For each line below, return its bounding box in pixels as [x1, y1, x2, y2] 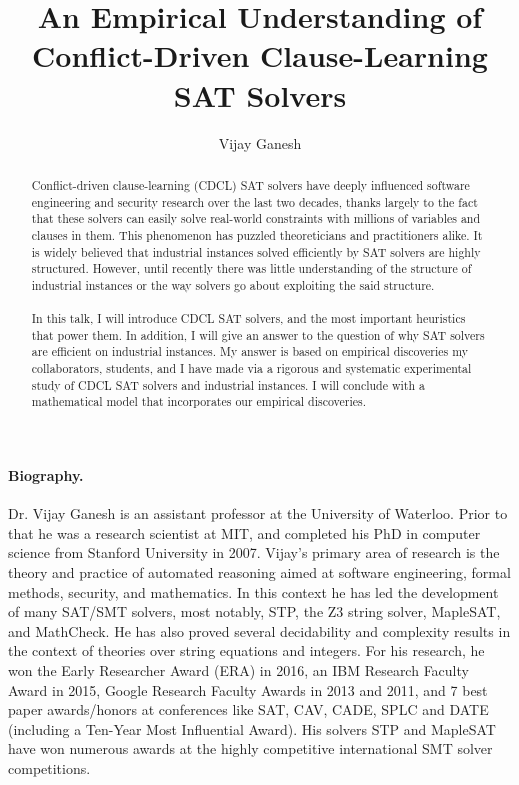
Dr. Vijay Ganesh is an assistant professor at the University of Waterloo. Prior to [8, 503, 508, 524]
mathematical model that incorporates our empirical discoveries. [31, 393, 367, 410]
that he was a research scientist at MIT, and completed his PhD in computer [8, 522, 481, 543]
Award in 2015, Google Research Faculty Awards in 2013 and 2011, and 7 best [8, 679, 488, 700]
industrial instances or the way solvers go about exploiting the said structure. [31, 276, 435, 293]
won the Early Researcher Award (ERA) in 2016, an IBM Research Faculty [8, 660, 469, 681]
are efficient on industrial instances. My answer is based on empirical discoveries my [31, 343, 469, 360]
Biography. [8, 465, 84, 486]
